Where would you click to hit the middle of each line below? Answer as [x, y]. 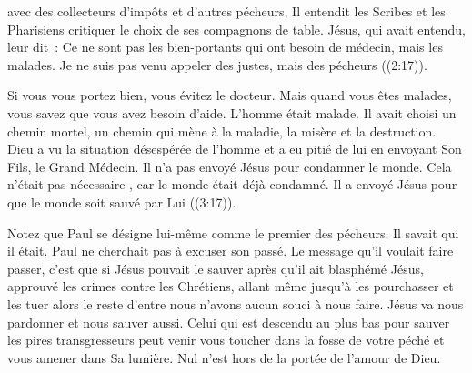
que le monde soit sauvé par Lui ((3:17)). [122, 202]
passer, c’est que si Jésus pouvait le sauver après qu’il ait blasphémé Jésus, [216, 268]
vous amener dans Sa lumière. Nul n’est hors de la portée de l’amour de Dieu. [224, 357]
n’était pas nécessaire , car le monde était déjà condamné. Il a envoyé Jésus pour [232, 184]
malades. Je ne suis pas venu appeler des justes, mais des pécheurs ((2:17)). [217, 64]
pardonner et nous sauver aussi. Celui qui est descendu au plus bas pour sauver [229, 322]
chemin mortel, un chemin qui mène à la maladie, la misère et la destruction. [222, 131]
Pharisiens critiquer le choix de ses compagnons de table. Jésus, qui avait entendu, [236, 29]
